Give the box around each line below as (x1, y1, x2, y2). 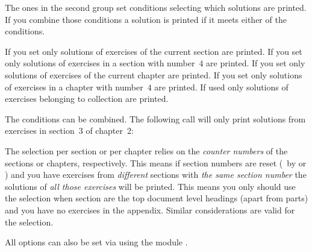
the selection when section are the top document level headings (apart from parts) (5, 192, 308, 204)
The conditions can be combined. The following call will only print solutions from (5, 112, 306, 125)
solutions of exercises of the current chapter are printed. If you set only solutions (5, 68, 302, 81)
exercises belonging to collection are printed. (5, 92, 169, 105)
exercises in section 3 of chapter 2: (5, 124, 134, 137)
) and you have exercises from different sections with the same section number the (5, 168, 307, 181)
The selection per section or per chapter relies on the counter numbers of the (5, 144, 288, 157)
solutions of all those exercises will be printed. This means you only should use (5, 180, 296, 192)
